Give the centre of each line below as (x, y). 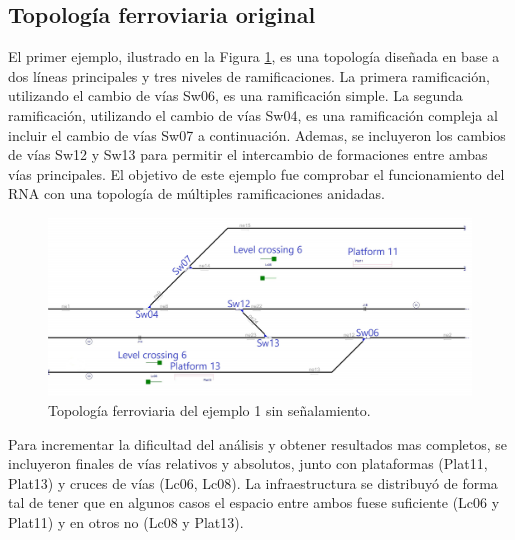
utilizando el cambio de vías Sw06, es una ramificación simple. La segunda (235, 95)
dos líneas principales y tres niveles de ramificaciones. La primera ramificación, (249, 75)
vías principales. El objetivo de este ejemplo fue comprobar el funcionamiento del (256, 173)
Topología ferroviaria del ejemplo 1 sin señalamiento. (209, 410)
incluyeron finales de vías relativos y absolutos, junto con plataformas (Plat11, (248, 463)
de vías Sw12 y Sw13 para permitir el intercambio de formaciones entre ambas (248, 154)
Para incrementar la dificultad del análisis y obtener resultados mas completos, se (258, 443)
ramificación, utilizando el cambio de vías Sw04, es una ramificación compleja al (253, 114)
